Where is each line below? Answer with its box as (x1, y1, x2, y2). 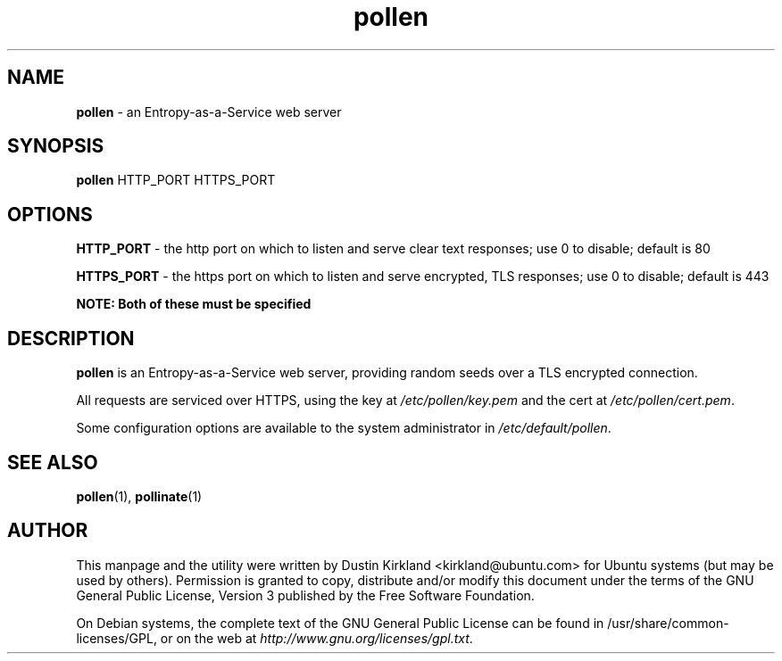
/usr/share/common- (607, 615, 729, 631)
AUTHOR (7, 519, 88, 542)
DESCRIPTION (7, 326, 135, 350)
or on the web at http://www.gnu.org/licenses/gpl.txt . (160, 630, 473, 646)
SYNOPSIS (7, 135, 104, 158)
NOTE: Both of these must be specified (76, 296, 312, 312)
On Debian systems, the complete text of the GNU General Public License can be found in (76, 615, 604, 631)
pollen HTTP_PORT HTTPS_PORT (76, 172, 276, 188)
